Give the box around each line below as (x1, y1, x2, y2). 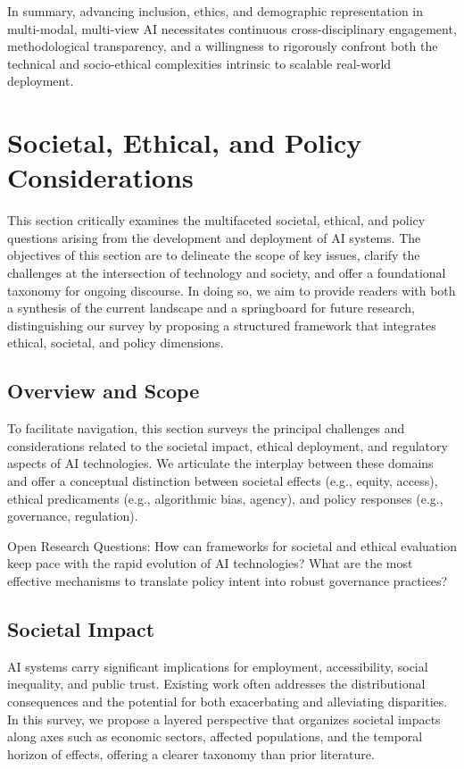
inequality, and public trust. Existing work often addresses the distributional (7, 674, 426, 693)
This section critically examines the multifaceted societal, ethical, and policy (7, 211, 426, 230)
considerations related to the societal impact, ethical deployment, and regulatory (7, 436, 448, 455)
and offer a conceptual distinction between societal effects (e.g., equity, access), (7, 472, 438, 490)
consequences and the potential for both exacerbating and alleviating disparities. (7, 691, 448, 710)
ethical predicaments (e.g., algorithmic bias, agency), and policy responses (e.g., (7, 489, 443, 507)
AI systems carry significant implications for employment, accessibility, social (7, 656, 428, 675)
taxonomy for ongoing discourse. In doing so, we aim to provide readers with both (7, 280, 456, 299)
